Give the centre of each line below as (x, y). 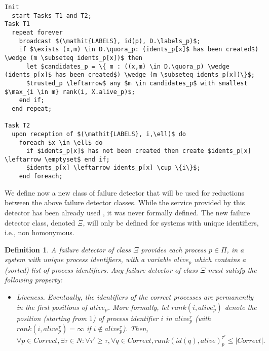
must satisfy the (232, 269)
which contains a (220, 259)
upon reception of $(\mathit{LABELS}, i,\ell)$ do (99, 134)
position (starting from (51, 318)
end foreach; (41, 177)
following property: (33, 280)
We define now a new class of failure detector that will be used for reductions (124, 192)
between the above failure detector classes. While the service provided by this (125, 202)
